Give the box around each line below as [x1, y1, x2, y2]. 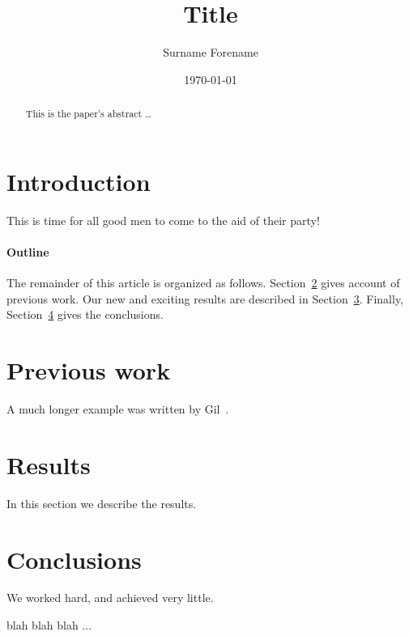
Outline [6, 243, 49, 260]
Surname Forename [163, 44, 258, 61]
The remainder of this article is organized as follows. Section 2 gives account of [6, 274, 400, 291]
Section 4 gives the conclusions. [6, 306, 164, 323]
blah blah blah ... [6, 617, 92, 634]
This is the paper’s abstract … [25, 107, 152, 121]
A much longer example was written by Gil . [6, 401, 229, 417]
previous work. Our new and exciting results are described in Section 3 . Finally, [6, 290, 404, 307]
